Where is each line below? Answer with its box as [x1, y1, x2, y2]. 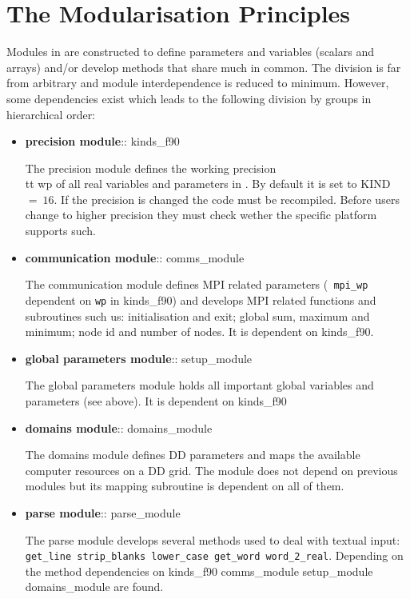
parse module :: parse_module [25, 504, 181, 521]
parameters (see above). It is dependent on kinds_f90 [25, 392, 287, 409]
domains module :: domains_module [25, 419, 213, 436]
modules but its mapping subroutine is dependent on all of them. [25, 477, 344, 494]
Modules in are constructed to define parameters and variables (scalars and [6, 43, 374, 60]
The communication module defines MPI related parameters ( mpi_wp [25, 276, 368, 293]
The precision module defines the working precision [25, 159, 277, 176]
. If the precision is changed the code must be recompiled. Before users [54, 190, 400, 207]
